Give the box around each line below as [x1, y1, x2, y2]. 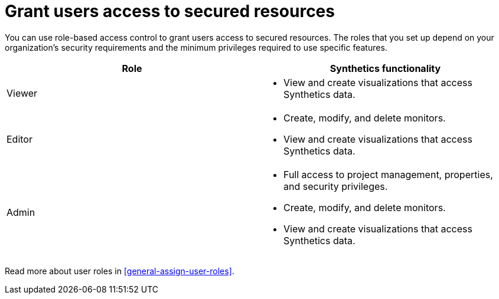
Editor [6, 133, 32, 145]
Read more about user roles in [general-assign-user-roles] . [5, 265, 234, 276]
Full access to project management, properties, [283, 168, 493, 180]
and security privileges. [283, 180, 388, 192]
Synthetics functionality [330, 62, 441, 74]
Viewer [6, 87, 38, 99]
